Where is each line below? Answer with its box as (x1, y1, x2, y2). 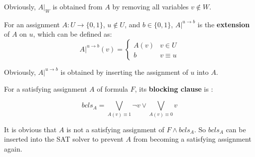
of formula (97, 83, 128, 94)
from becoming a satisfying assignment (133, 134, 252, 144)
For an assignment (4, 19, 60, 29)
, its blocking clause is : (134, 83, 213, 94)
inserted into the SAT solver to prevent (4, 134, 124, 144)
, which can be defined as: (33, 29, 112, 39)
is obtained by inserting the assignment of (60, 66, 188, 77)
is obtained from (52, 1, 103, 11)
